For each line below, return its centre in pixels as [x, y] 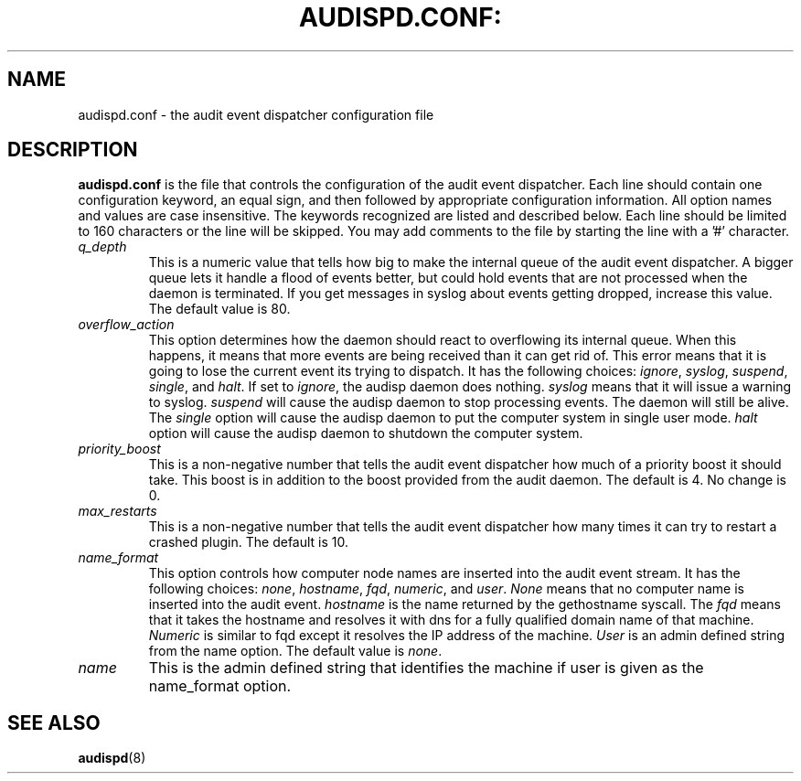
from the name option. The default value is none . [295, 651]
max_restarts [117, 511]
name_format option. [220, 686]
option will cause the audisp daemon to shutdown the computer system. [366, 433]
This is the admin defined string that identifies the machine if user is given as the [426, 668]
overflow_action [126, 325]
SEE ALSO [54, 722]
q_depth [102, 247]
